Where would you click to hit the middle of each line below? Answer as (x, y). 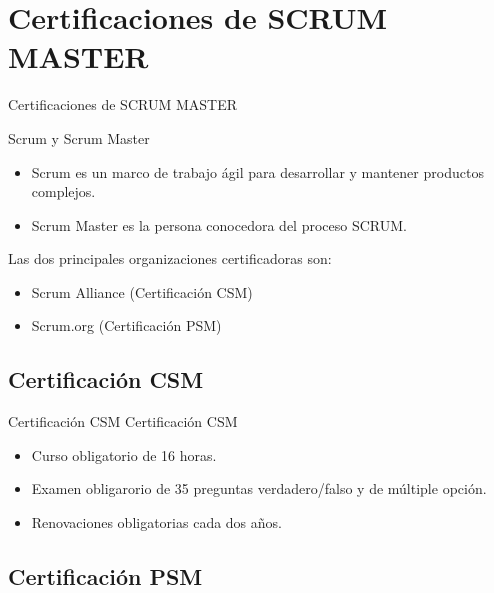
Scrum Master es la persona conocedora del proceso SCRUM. (219, 224)
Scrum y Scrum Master (79, 137)
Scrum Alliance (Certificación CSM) (142, 291)
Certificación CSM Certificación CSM (123, 421)
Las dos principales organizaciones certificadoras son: (170, 258)
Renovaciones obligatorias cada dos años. (156, 522)
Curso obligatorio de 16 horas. (124, 454)
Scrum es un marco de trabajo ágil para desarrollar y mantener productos (257, 171)
